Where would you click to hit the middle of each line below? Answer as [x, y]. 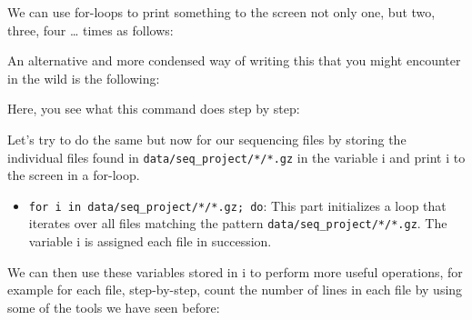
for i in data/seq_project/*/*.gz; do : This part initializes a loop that [237, 205]
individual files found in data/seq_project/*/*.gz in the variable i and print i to [236, 157]
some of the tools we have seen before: [114, 307]
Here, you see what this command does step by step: [154, 109]
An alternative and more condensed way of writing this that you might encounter [234, 60]
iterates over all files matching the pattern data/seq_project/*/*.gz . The [238, 223]
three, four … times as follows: [90, 30]
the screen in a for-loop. [74, 175]
